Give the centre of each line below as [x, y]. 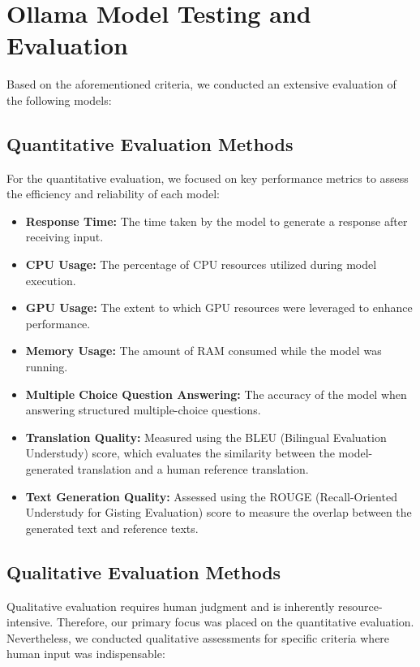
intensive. [30, 622]
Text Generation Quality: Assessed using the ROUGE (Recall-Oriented [211, 496]
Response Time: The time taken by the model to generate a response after [216, 221]
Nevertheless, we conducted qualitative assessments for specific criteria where [198, 637]
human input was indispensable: [86, 654]
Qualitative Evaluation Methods [144, 572]
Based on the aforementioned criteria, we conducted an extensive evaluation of [201, 84]
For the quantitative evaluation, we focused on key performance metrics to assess [208, 178]
